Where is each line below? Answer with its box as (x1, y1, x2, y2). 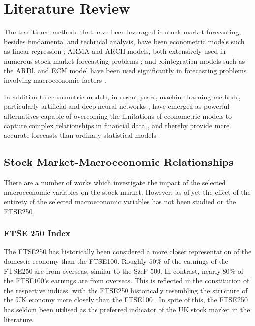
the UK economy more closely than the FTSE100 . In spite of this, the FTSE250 (4, 294, 248, 305)
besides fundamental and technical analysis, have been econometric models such (4, 36, 245, 46)
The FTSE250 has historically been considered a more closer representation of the (4, 246, 252, 257)
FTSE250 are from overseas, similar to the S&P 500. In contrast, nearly (4, 265, 221, 276)
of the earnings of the (164, 256, 228, 266)
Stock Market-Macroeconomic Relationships (4, 154, 234, 169)
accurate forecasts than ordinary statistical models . (4, 130, 160, 140)
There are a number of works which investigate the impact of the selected (4, 177, 226, 187)
